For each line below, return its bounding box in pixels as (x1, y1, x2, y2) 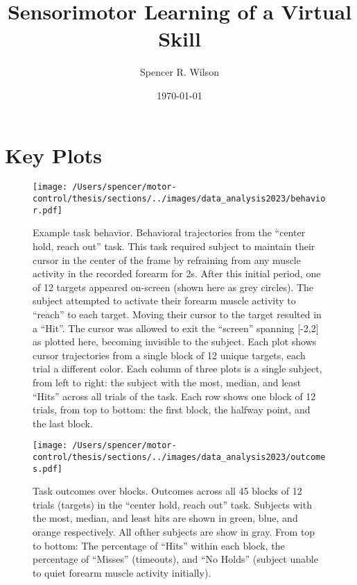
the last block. (33, 415, 93, 430)
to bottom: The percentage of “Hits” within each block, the (33, 538, 285, 552)
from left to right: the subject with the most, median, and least (33, 374, 302, 389)
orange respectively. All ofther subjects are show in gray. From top (33, 525, 315, 539)
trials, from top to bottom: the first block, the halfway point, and (33, 402, 311, 417)
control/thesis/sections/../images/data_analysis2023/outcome (33, 452, 326, 462)
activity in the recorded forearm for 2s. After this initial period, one (33, 266, 321, 281)
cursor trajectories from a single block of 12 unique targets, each (33, 347, 306, 362)
